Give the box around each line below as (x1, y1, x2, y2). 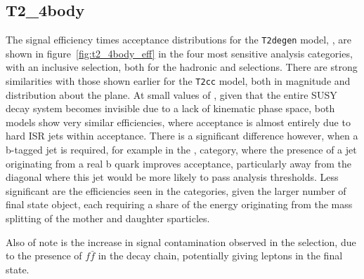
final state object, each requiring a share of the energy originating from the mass (6, 197, 353, 212)
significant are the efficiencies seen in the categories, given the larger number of (6, 183, 346, 198)
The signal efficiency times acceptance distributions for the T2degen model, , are (6, 32, 351, 47)
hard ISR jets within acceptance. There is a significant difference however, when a (6, 128, 358, 143)
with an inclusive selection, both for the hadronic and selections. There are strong (6, 60, 358, 74)
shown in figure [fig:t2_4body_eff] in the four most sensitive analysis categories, (6, 46, 353, 60)
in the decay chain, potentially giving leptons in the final (98, 248, 343, 263)
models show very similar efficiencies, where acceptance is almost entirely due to (6, 114, 351, 129)
